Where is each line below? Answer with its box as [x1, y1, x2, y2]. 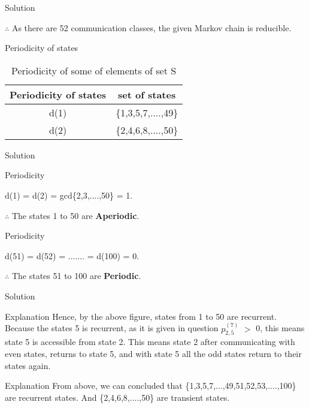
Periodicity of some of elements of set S [11, 63, 177, 77]
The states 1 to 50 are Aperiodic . [11, 209, 140, 221]
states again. [5, 359, 51, 371]
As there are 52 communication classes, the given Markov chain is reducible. [11, 21, 292, 34]
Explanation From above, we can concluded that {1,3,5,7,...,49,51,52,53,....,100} [5, 379, 296, 392]
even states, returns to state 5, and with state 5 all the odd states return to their [5, 347, 302, 359]
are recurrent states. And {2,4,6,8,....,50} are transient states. [5, 391, 230, 403]
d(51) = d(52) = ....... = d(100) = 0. [5, 249, 140, 262]
